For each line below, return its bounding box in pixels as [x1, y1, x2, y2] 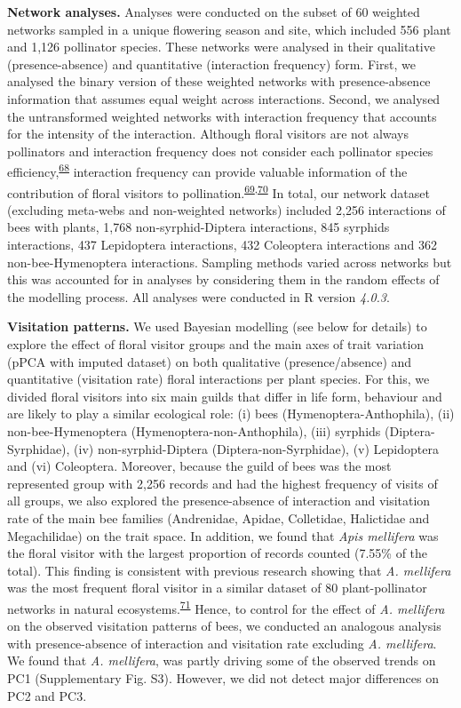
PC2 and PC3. [7, 686, 87, 704]
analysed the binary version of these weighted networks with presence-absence [7, 72, 431, 91]
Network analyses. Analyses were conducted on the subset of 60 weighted [7, 3, 420, 20]
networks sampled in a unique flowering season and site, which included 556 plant [7, 20, 451, 38]
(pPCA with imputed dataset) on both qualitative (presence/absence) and [7, 352, 412, 370]
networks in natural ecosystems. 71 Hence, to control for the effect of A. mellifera [7, 596, 445, 617]
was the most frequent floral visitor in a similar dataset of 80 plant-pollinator [7, 578, 427, 597]
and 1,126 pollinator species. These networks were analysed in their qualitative [7, 37, 435, 56]
